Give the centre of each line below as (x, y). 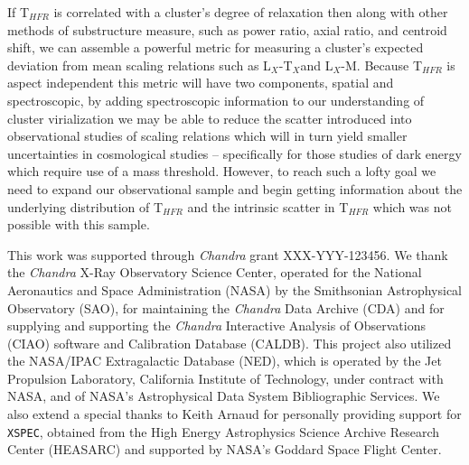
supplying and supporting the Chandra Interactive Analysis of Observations (217, 325)
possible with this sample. (79, 224)
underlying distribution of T (85, 206)
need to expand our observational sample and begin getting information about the (235, 188)
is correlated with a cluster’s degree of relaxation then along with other (251, 12)
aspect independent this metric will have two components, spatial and (201, 83)
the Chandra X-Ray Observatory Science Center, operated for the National (215, 272)
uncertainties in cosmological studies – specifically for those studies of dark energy (234, 153)
